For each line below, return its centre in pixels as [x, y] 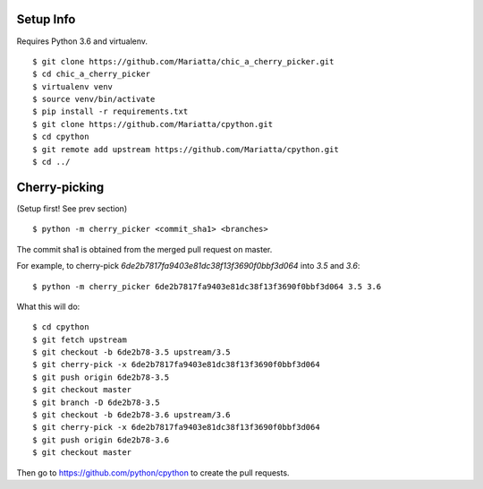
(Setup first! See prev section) [72, 208]
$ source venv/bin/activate [94, 99]
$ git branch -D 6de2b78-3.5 [96, 402]
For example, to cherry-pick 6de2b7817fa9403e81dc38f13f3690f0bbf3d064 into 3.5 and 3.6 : [188, 266]
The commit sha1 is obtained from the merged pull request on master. [144, 249]
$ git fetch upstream [80, 339]
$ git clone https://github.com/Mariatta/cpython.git [153, 124]
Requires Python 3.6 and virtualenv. [82, 41]
